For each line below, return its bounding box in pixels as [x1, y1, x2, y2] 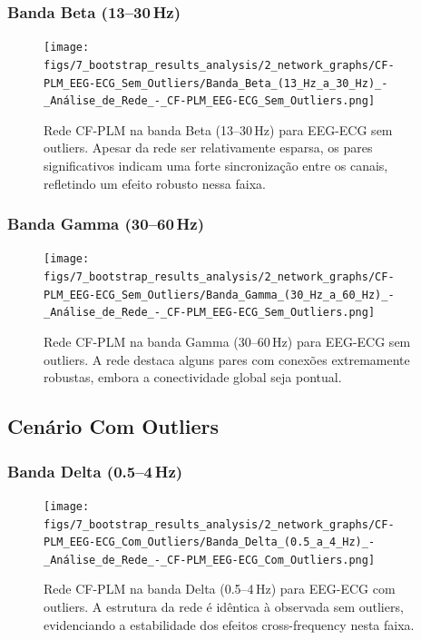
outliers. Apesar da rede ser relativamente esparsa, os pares [44, 138, 373, 157]
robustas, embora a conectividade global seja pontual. [44, 368, 342, 387]
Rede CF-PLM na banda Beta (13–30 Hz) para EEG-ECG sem [44, 120, 393, 139]
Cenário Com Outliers [7, 412, 220, 440]
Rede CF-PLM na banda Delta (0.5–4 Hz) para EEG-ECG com [44, 579, 396, 598]
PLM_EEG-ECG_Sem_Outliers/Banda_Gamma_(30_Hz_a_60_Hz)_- [44, 288, 395, 301]
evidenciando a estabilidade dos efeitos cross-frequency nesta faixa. [44, 615, 415, 634]
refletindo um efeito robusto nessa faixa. [44, 173, 266, 192]
